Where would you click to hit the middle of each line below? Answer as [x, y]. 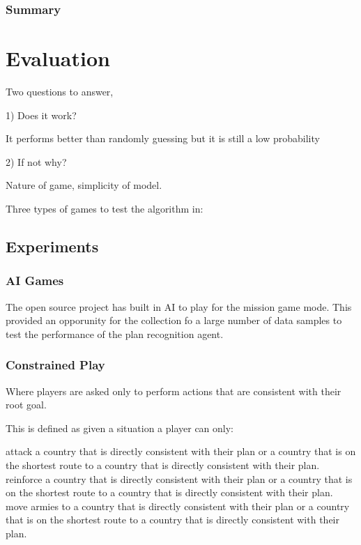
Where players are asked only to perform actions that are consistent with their [174, 391]
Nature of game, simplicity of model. [84, 185]
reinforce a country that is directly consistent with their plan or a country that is [179, 478]
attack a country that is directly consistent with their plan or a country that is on [181, 451]
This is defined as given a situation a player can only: [120, 428]
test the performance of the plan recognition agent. [115, 333]
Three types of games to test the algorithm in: [105, 208]
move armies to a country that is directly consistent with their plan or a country [178, 506]
